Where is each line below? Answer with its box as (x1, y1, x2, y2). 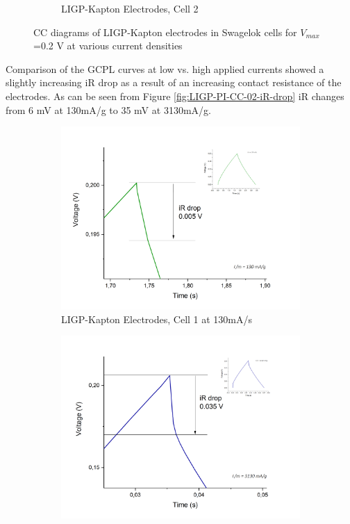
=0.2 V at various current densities (33, 38, 183, 53)
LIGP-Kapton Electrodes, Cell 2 (61, 1, 199, 15)
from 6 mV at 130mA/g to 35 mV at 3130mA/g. (6, 102, 211, 117)
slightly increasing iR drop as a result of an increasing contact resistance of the (6, 75, 342, 90)
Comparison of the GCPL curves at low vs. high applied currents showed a (6, 61, 324, 76)
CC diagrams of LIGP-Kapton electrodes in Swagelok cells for (33, 24, 297, 39)
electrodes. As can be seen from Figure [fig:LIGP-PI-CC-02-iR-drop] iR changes (6, 88, 344, 103)
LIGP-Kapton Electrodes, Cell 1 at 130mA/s (61, 311, 253, 326)
